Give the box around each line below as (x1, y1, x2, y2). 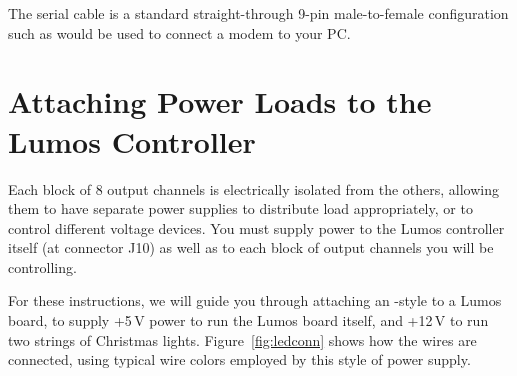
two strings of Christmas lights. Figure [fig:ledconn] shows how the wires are (8, 329, 477, 350)
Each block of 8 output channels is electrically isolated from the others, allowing (8, 178, 500, 199)
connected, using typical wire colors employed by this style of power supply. (8, 349, 471, 370)
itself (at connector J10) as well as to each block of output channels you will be (8, 237, 494, 258)
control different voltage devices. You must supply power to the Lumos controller (8, 217, 505, 238)
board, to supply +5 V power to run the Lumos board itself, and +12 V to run (8, 310, 489, 331)
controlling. (8, 256, 77, 277)
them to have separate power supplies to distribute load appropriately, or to (8, 198, 473, 219)
